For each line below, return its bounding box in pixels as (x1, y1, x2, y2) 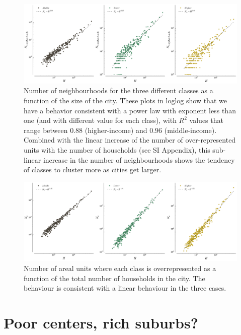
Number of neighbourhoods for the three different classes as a (24, 85, 213, 96)
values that (189, 115, 223, 125)
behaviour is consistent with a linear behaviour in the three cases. (24, 283, 226, 293)
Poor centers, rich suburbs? (4, 312, 198, 332)
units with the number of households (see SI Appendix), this (24, 144, 210, 155)
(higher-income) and (85, 124, 147, 135)
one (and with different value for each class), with (24, 115, 177, 125)
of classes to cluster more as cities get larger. (24, 164, 162, 175)
